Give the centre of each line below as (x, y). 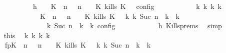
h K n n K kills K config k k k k (127, 6)
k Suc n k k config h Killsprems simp (134, 26)
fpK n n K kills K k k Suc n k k (78, 45)
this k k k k (27, 35)
